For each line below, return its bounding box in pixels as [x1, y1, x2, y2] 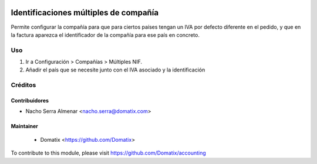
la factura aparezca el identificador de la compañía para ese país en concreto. [11, 31, 200, 38]
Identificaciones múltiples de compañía [11, 8, 158, 18]
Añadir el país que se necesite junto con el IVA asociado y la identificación [25, 66, 205, 73]
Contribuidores [11, 97, 49, 104]
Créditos [11, 81, 36, 89]
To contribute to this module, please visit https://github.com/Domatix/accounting [11, 149, 207, 156]
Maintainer [11, 123, 38, 130]
